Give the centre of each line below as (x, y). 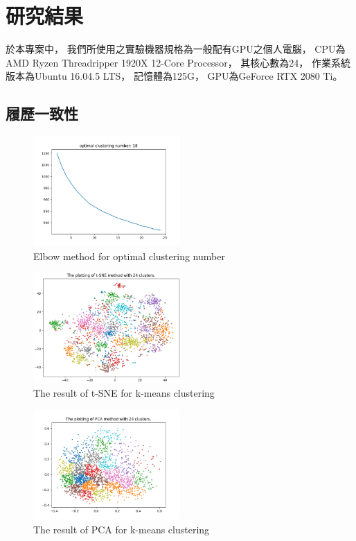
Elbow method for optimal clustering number (129, 256)
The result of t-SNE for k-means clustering (124, 392)
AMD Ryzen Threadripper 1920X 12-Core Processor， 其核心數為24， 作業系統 (178, 62)
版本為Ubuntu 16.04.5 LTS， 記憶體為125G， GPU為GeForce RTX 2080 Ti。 (174, 76)
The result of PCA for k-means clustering (122, 530)
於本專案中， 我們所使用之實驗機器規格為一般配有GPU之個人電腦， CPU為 (176, 49)
